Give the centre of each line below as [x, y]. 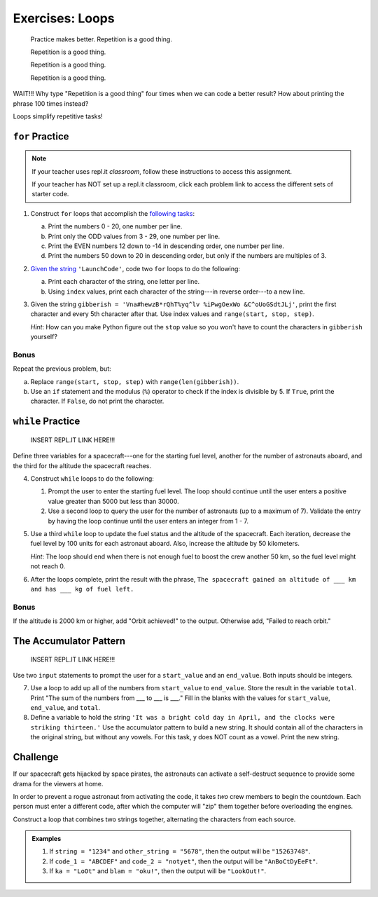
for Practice [41, 136]
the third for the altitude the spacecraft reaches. [82, 465]
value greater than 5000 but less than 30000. [113, 501]
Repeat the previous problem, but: [62, 369]
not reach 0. [48, 566]
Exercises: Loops [64, 18]
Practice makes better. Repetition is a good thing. [101, 39]
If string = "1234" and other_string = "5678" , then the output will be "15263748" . [180, 851]
